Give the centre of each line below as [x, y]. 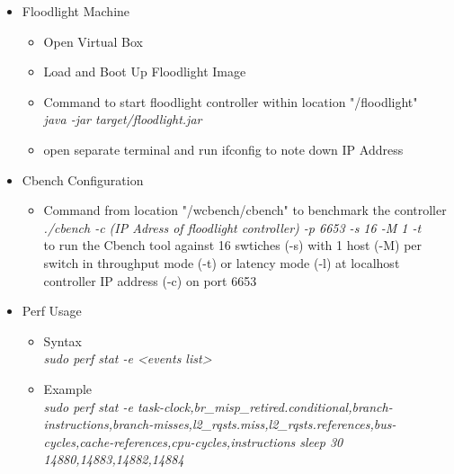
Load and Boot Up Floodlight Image [145, 72]
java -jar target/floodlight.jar [123, 119]
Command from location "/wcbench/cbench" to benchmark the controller [245, 210]
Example [68, 388]
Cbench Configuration [83, 179]
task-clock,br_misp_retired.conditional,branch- [265, 406]
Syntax [62, 340]
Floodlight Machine [76, 11]
